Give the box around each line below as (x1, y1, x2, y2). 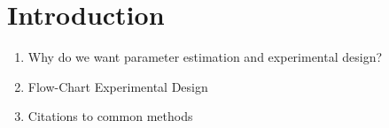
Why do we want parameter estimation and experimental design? (27, 48, 383, 66)
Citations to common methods (27, 107, 193, 125)
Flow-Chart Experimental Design (27, 77, 208, 95)
